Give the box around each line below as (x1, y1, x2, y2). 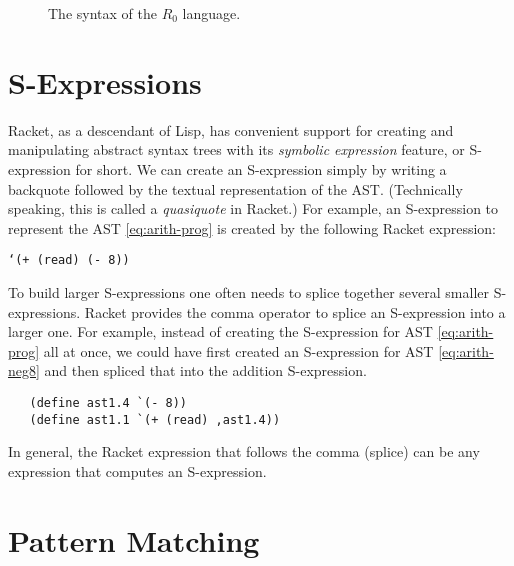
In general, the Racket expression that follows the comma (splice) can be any (8, 441, 480, 462)
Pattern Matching (8, 519, 260, 560)
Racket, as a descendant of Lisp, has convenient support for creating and (8, 119, 454, 140)
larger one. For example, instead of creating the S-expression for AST (8, 321, 433, 342)
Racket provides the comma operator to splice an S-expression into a (84, 301, 506, 322)
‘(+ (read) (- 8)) (8, 253, 130, 268)
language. (182, 3, 241, 23)
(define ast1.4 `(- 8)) (29, 395, 187, 410)
